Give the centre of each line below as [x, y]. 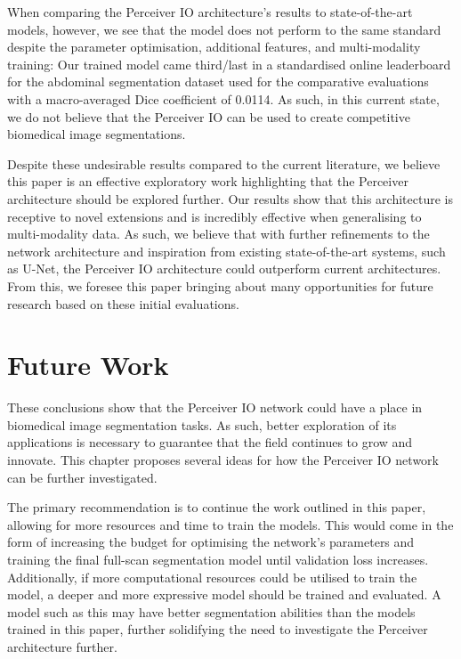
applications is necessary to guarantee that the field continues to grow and [210, 442]
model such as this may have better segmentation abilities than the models [211, 611]
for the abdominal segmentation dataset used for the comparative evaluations [218, 81]
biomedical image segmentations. [97, 134]
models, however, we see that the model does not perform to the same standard [224, 29]
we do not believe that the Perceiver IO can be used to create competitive [209, 116]
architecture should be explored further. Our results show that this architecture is [230, 198]
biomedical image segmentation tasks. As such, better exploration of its [202, 424]
